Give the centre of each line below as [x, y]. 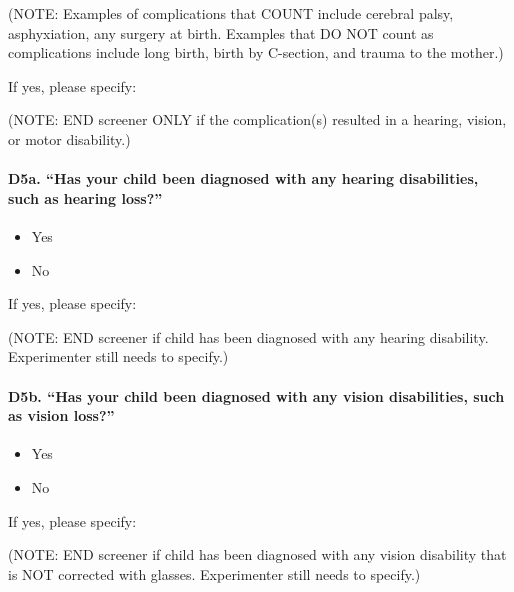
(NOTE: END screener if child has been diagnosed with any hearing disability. [248, 336]
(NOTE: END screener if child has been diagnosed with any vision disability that [257, 554]
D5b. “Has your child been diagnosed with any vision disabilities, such [256, 395]
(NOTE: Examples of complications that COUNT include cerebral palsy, [231, 13]
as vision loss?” [61, 415]
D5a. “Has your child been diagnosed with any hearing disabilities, [243, 178]
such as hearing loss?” [85, 197]
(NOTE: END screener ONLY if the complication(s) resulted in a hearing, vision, [257, 119]
